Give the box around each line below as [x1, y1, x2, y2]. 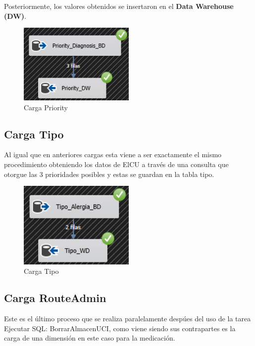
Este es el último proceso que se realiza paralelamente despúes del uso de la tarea [4, 313, 251, 323]
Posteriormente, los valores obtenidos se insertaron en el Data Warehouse [4, 1, 234, 11]
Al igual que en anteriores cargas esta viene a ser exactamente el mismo [4, 149, 222, 160]
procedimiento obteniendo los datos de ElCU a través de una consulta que [4, 159, 229, 170]
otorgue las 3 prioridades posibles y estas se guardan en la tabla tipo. [4, 169, 214, 179]
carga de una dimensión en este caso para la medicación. [4, 333, 175, 343]
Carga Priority [24, 102, 68, 112]
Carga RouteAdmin [4, 290, 106, 305]
